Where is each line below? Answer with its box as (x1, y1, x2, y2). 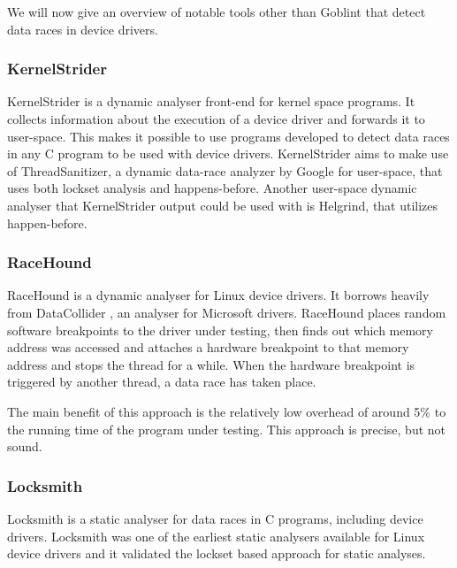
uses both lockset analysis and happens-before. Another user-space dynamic (7, 179, 417, 197)
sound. (7, 437, 42, 456)
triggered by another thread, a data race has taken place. (7, 372, 316, 391)
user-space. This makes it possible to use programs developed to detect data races (7, 127, 450, 145)
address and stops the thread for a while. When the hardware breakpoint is (7, 355, 415, 373)
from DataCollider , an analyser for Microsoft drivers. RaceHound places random (7, 303, 446, 321)
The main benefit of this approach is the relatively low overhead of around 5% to (7, 402, 446, 420)
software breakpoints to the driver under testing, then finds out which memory (7, 320, 434, 339)
